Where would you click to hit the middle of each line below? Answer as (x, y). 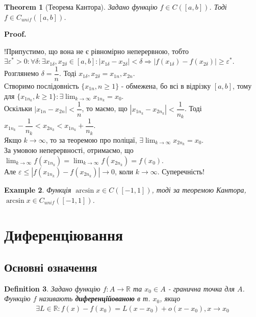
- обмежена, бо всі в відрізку (166, 86)
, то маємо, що (105, 108)
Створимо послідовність (42, 86)
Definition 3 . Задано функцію (52, 288)
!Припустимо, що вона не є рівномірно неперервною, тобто (96, 51)
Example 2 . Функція (38, 189)
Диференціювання (64, 235)
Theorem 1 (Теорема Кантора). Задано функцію (81, 7)
